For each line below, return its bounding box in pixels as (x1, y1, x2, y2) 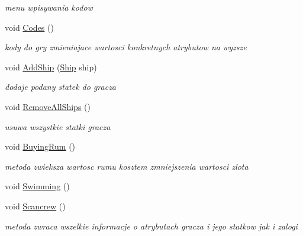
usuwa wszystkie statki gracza (5, 120, 111, 132)
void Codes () (5, 21, 54, 33)
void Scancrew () (5, 199, 66, 212)
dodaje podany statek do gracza (5, 80, 117, 93)
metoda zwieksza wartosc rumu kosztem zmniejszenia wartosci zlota (5, 160, 249, 172)
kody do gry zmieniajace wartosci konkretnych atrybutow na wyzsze (5, 41, 247, 53)
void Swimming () (5, 180, 70, 192)
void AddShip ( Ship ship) (5, 60, 97, 73)
